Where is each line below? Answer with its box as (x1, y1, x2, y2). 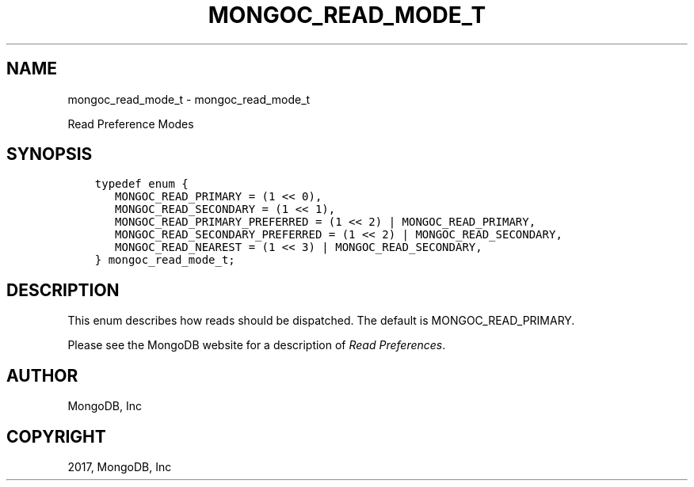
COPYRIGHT (6, 426, 106, 447)
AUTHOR (6, 365, 78, 386)
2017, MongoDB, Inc (67, 459, 172, 474)
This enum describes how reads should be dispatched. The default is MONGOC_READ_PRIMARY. (67, 314, 575, 328)
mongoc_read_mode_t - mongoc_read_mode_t (67, 92, 311, 106)
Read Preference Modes (67, 116, 194, 131)
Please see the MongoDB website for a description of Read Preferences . (67, 338, 446, 352)
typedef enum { (94, 177, 189, 191)
